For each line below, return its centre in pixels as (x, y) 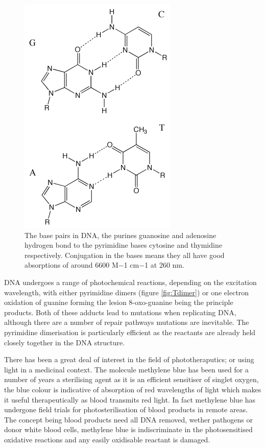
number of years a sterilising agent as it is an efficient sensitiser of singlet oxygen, (131, 379)
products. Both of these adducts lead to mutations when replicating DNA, (120, 312)
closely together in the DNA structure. (65, 342)
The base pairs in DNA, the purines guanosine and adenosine (121, 235)
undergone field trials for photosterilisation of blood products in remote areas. (126, 409)
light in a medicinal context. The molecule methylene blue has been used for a (126, 369)
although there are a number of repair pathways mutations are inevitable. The (127, 322)
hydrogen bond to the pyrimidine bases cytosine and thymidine (123, 245)
